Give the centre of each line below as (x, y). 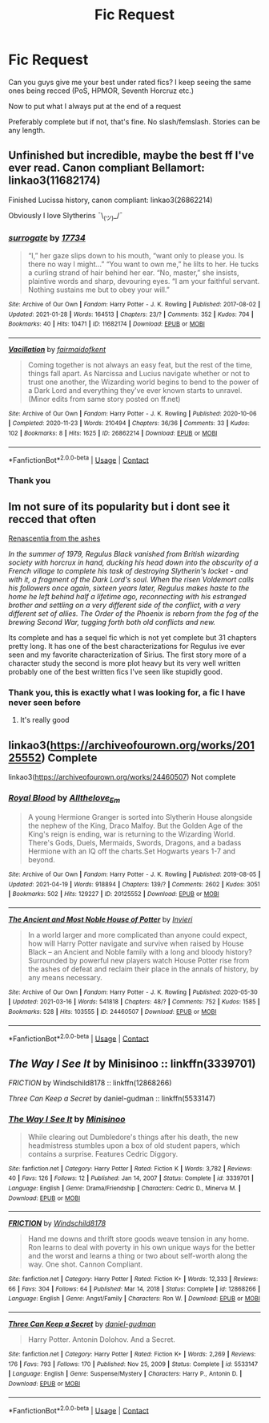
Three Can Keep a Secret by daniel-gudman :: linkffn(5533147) (112, 1099)
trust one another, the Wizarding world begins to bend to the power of (143, 382)
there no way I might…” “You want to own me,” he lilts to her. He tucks (143, 264)
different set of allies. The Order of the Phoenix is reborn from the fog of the (133, 614)
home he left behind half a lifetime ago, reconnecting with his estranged (127, 597)
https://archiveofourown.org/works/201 (152, 745)
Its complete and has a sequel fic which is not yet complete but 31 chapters (132, 638)
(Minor (39, 399)
